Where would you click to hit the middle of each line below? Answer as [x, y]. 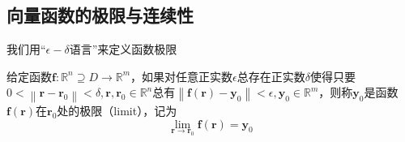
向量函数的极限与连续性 [100, 15]
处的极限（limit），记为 [117, 111]
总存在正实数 [271, 76]
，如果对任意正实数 [182, 76]
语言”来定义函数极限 [123, 49]
